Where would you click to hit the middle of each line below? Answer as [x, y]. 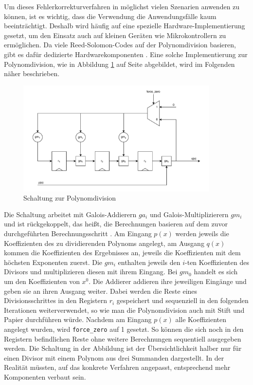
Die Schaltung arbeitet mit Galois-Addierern [70, 214]
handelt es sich [216, 272]
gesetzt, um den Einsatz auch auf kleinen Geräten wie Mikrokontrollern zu [115, 35]
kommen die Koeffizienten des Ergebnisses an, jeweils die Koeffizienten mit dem [122, 253]
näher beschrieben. [32, 73]
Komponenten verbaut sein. [45, 376]
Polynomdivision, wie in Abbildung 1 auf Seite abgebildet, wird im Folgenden [119, 64]
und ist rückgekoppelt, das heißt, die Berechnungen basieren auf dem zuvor [116, 224]
